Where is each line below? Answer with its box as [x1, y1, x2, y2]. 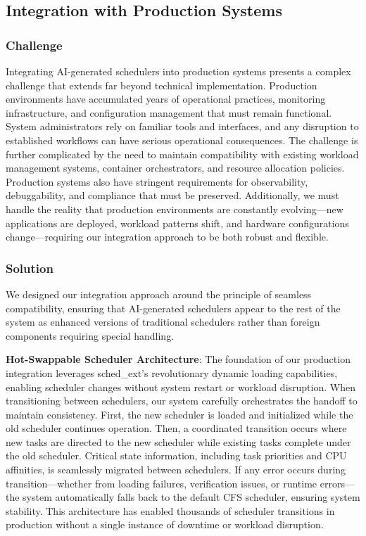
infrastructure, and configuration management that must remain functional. [6, 105, 332, 120]
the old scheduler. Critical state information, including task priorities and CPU [6, 448, 347, 463]
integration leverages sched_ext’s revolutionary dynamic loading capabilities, [6, 365, 338, 380]
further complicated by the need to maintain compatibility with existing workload [6, 146, 359, 161]
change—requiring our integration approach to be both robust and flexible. [6, 229, 329, 244]
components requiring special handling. [6, 328, 175, 343]
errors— [320, 476, 355, 490]
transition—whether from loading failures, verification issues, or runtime [6, 476, 317, 490]
